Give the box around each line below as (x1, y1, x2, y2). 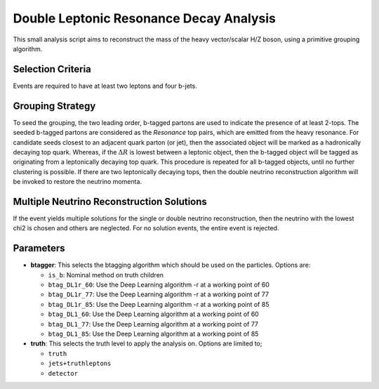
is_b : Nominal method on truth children (48, 270, 164, 279)
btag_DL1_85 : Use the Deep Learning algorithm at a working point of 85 (48, 330, 259, 338)
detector (48, 369, 79, 377)
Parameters (13, 242, 65, 254)
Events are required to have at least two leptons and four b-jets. (13, 81, 198, 90)
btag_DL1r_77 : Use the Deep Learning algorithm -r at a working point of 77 (48, 290, 270, 298)
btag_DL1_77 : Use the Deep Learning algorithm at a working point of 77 (48, 319, 259, 328)
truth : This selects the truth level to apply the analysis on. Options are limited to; (30, 339, 262, 348)
